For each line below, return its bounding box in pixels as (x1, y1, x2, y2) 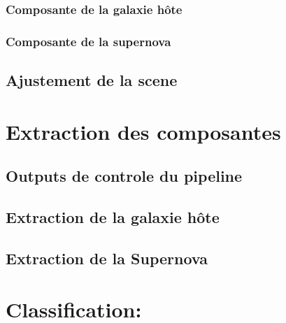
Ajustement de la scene (6, 69, 178, 91)
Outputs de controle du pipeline (6, 165, 243, 187)
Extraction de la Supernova (6, 247, 208, 268)
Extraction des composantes (6, 117, 281, 145)
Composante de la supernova (6, 32, 171, 50)
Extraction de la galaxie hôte (6, 206, 220, 228)
